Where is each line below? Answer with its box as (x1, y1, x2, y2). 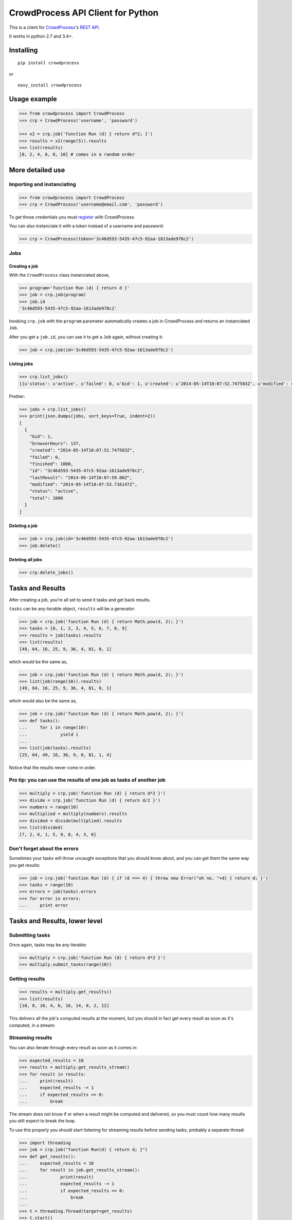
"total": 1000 (29, 495, 63, 501)
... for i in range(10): (19, 725, 89, 731)
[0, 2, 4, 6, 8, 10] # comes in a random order (19, 152, 135, 157)
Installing (9, 46, 38, 54)
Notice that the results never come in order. (9, 764, 96, 771)
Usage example (9, 95, 57, 103)
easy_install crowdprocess (18, 82, 82, 88)
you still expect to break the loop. (9, 1118, 76, 1124)
